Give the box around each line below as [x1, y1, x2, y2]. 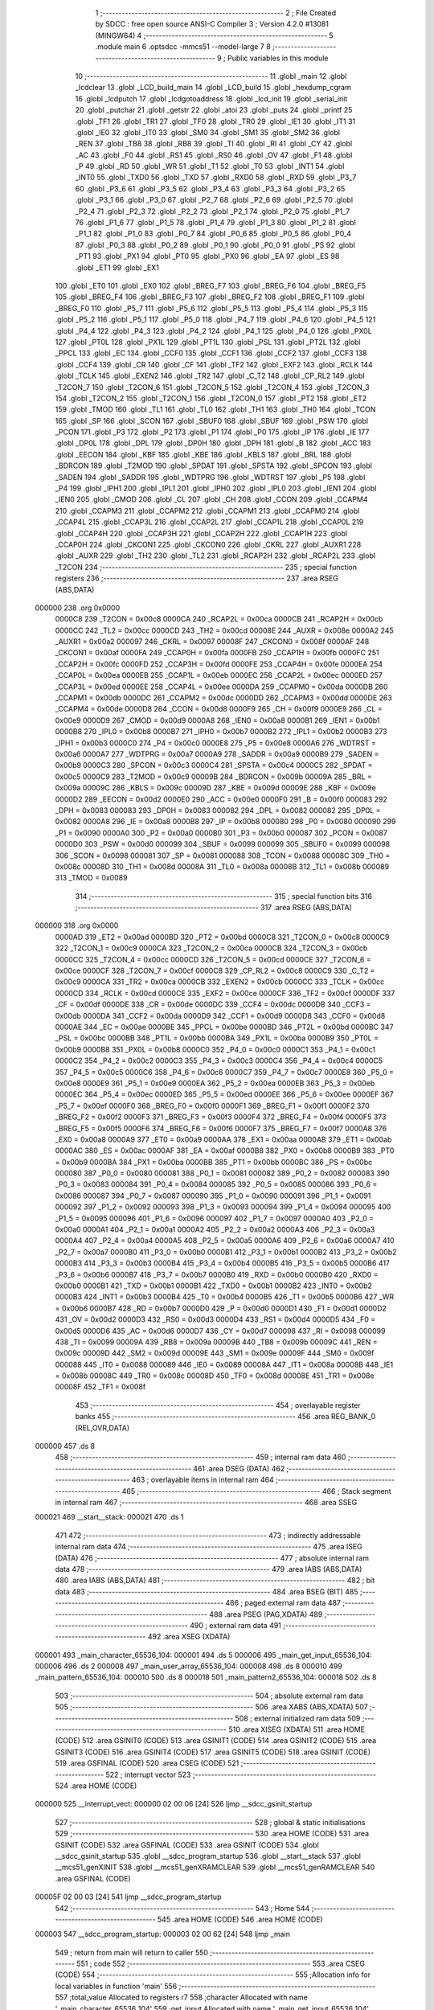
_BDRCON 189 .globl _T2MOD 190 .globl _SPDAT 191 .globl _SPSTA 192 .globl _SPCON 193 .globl [55, 461, 373, 470]
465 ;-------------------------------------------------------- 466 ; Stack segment [121, 1486, 391, 1495]
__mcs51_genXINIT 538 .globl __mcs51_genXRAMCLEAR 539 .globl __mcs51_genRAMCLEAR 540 [55, 1862, 375, 1873]
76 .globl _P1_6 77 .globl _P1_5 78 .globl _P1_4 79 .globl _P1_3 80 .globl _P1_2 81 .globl [75, 218, 357, 228]
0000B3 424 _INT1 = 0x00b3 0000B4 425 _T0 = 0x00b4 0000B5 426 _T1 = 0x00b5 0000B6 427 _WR [55, 1292, 394, 1302]
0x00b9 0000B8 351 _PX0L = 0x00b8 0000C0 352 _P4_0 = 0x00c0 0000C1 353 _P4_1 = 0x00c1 [55, 1044, 375, 1054]
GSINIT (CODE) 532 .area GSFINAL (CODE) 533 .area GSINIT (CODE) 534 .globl [55, 1840, 319, 1849]
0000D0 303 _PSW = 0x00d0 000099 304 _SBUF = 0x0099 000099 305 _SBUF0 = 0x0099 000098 [55, 839, 390, 849]
